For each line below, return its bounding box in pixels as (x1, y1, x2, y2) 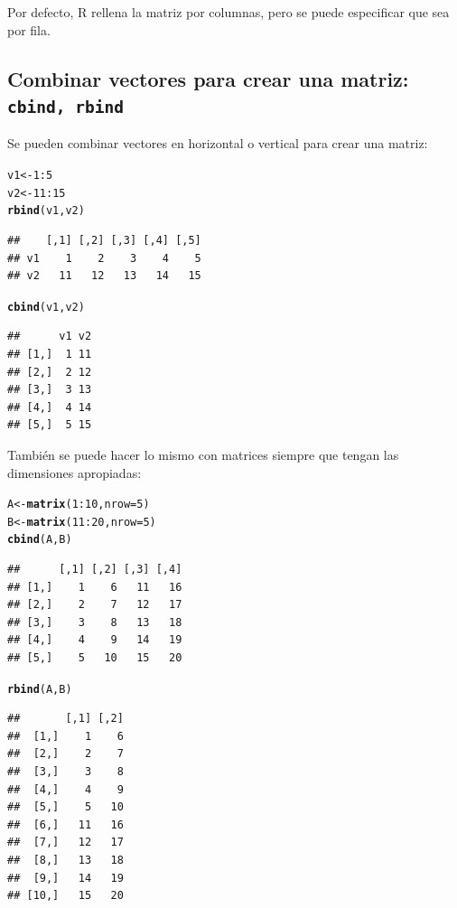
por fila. (7, 20, 51, 39)
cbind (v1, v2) (7, 300, 85, 314)
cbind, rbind (7, 97, 124, 117)
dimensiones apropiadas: (7, 463, 142, 482)
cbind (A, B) (7, 533, 72, 547)
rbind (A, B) (7, 682, 72, 696)
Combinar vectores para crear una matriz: (7, 64, 409, 92)
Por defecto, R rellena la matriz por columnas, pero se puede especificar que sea (7, 3, 450, 21)
